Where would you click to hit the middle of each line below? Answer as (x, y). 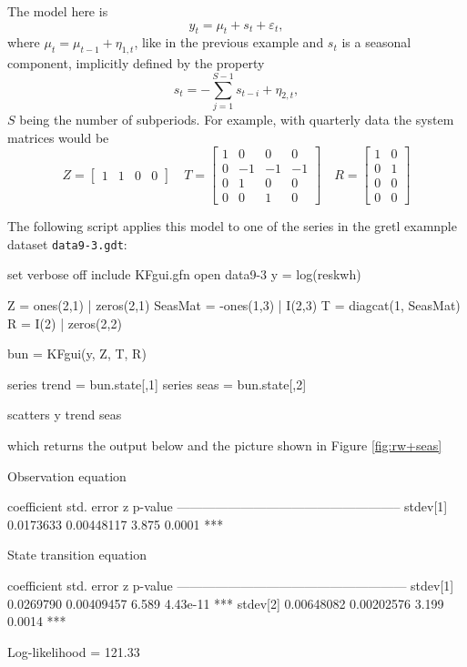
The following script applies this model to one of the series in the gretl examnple (232, 226)
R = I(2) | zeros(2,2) (65, 323)
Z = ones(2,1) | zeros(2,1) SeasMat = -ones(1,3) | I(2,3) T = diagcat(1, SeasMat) (234, 305)
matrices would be (58, 137)
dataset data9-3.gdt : (67, 243)
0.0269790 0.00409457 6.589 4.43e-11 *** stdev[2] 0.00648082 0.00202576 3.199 (226, 603)
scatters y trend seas (65, 414)
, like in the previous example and (229, 42)
